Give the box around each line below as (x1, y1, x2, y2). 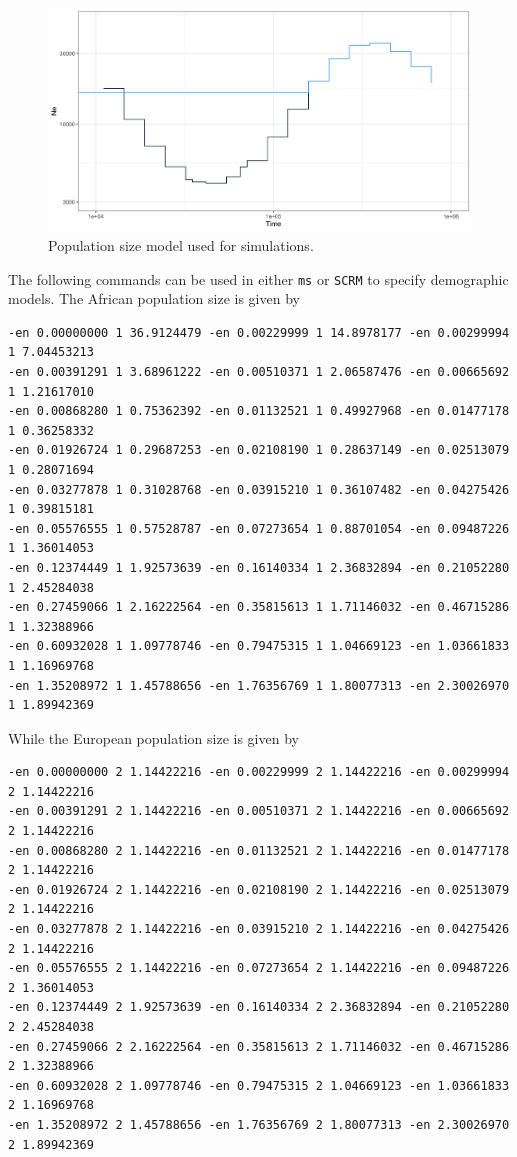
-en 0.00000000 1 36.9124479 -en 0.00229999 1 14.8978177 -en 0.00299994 (8, 325, 510, 340)
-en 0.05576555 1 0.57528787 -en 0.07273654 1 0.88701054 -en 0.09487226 (8, 521, 510, 536)
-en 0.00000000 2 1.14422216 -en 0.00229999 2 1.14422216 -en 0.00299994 (8, 765, 510, 780)
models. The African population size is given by (8, 288, 300, 309)
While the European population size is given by (8, 727, 299, 748)
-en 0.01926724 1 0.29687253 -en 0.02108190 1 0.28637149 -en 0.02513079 (8, 443, 510, 458)
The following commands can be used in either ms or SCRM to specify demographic (8, 268, 509, 289)
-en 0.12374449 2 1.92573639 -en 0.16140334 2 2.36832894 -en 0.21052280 (8, 1000, 510, 1015)
